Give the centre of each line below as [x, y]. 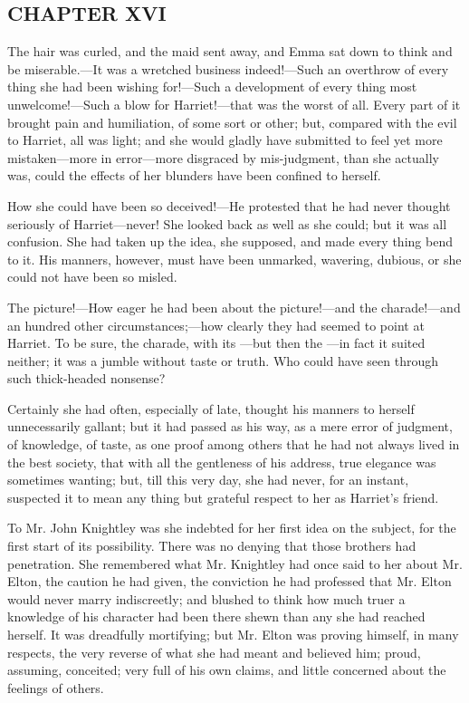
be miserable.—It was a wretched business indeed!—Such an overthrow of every [228, 68]
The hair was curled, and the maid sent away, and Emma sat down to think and [230, 51]
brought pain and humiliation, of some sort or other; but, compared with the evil [232, 122]
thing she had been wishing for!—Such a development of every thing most [212, 87]
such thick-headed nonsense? [86, 378]
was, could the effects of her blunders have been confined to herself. [194, 175]
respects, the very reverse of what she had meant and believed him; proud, [214, 652]
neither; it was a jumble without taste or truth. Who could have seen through [223, 360]
